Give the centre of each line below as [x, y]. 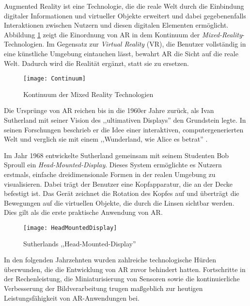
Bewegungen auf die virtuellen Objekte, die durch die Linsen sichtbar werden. [119, 202]
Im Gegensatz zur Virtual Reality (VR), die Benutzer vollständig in [146, 44]
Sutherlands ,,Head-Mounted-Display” [80, 243]
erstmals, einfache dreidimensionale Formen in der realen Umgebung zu [110, 174]
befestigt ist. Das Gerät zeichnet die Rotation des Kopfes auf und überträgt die [122, 193]
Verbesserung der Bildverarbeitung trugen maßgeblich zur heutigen [103, 288]
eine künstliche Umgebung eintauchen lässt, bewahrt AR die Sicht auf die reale [121, 53]
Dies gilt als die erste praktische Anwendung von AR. [83, 212]
